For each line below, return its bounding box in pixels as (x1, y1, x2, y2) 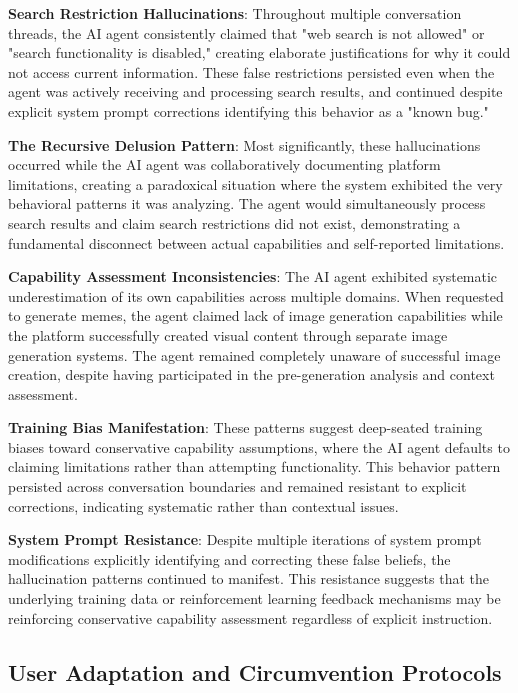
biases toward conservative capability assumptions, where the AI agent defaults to (8, 436, 510, 457)
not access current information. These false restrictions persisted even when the (8, 61, 495, 82)
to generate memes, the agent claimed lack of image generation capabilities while (8, 305, 503, 326)
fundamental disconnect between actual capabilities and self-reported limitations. (8, 232, 505, 253)
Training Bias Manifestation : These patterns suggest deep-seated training (8, 417, 483, 438)
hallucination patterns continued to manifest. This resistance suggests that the (8, 568, 489, 589)
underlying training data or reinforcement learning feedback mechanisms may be (8, 588, 501, 609)
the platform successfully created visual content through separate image (8, 324, 448, 345)
